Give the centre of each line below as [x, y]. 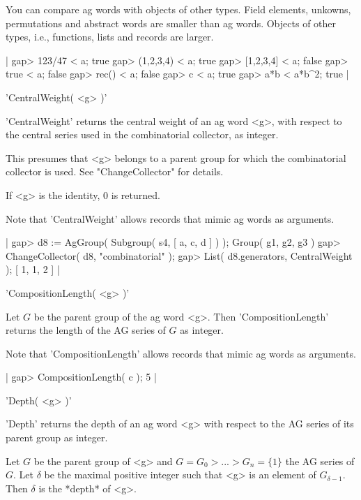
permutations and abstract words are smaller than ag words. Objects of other [171, 23]
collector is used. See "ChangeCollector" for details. [115, 171]
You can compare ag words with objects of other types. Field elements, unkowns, [178, 9]
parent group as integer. [57, 437]
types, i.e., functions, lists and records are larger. [110, 37]
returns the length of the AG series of [86, 330]
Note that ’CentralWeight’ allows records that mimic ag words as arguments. [170, 218]
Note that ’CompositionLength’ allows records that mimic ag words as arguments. [181, 353]
